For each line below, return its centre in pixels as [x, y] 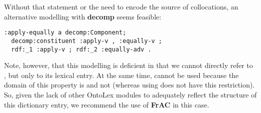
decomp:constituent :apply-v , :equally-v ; [87, 41]
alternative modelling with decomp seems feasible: [83, 16]
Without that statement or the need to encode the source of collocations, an [121, 6]
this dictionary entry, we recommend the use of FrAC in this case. [107, 104]
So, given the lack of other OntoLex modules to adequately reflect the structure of [130, 94]
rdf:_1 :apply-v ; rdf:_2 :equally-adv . [81, 49]
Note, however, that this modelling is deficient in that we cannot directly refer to [128, 65]
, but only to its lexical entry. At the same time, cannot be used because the [121, 75]
